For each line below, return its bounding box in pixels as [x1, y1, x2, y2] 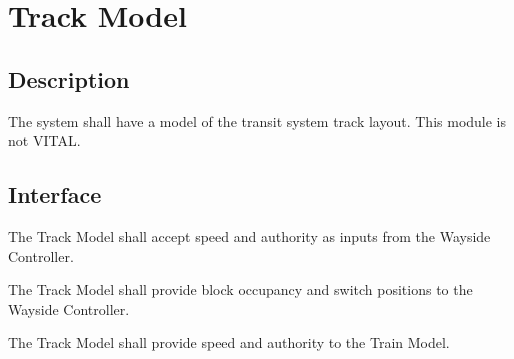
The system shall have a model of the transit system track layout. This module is [8, 110, 507, 131]
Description [8, 63, 130, 94]
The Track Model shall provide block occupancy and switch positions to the [8, 279, 473, 300]
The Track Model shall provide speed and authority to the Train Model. [8, 332, 450, 353]
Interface [8, 179, 102, 210]
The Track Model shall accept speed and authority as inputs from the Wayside [8, 225, 491, 246]
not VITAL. [8, 130, 81, 151]
